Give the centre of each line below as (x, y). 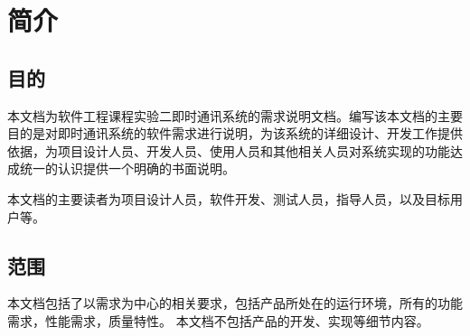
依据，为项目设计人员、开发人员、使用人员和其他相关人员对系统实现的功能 (229, 150)
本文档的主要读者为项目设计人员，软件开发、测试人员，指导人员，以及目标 (229, 198)
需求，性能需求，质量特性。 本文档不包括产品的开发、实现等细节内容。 (218, 320)
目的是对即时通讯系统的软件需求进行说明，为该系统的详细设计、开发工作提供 (235, 133)
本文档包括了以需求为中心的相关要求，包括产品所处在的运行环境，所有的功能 (235, 303)
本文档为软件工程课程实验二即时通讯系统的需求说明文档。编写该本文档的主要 (235, 115)
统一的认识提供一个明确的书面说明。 (127, 168)
